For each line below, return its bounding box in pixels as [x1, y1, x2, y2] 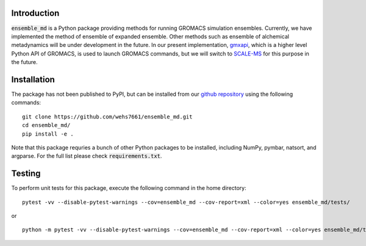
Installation [11, 74, 55, 85]
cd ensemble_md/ [22, 122, 71, 129]
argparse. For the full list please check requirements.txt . [11, 153, 162, 160]
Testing [11, 168, 41, 179]
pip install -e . [22, 130, 74, 137]
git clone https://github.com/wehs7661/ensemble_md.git [22, 113, 193, 120]
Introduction [11, 8, 60, 18]
